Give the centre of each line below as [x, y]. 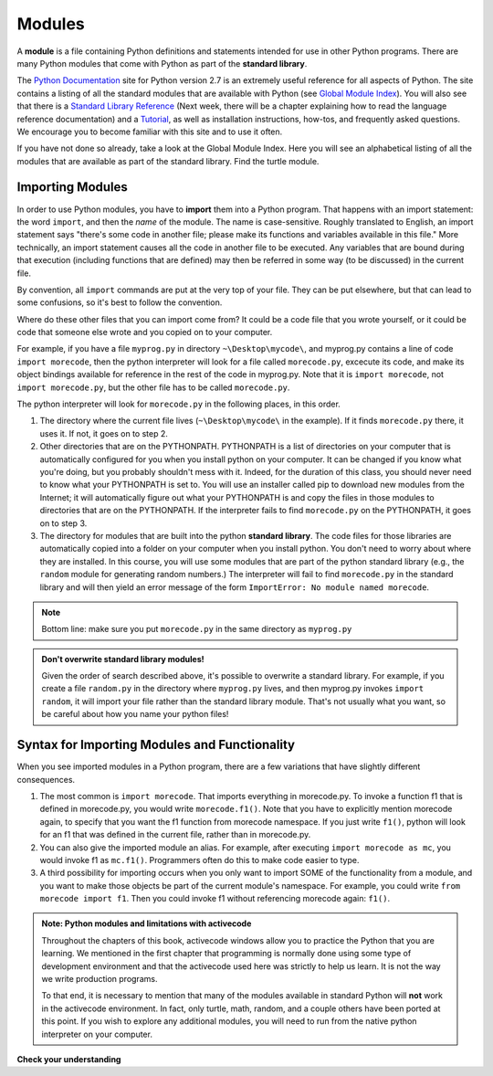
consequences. [46, 779]
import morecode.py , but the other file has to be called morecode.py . [153, 387]
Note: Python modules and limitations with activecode [147, 923]
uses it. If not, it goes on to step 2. [104, 433]
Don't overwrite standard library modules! [123, 659]
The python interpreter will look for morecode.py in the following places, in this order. [179, 404]
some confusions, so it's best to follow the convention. [120, 302]
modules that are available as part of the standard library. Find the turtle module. [168, 161]
